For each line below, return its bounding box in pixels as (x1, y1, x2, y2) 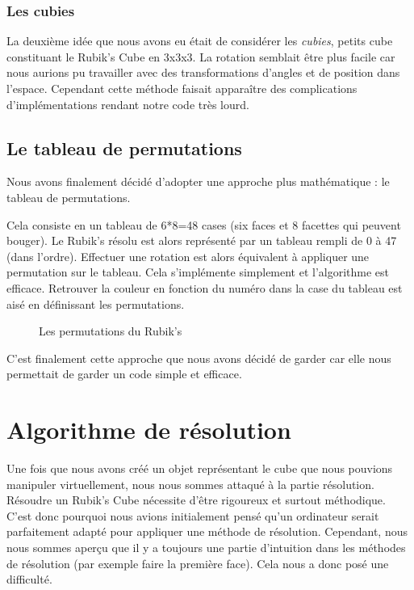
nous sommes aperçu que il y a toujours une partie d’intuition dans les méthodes (6, 539, 406, 556)
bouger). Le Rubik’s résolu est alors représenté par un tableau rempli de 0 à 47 (6, 232, 397, 249)
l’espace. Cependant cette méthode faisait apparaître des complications (6, 80, 358, 96)
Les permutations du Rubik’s (39, 322, 182, 339)
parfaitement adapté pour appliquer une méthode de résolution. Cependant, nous (6, 523, 408, 540)
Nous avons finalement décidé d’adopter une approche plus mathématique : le (6, 173, 390, 190)
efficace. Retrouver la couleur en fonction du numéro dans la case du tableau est (6, 279, 403, 296)
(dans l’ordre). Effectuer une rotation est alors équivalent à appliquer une (6, 247, 370, 264)
